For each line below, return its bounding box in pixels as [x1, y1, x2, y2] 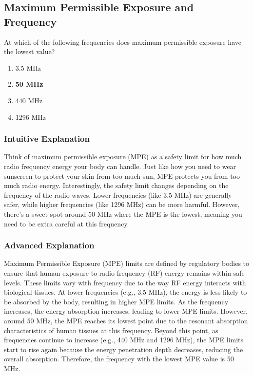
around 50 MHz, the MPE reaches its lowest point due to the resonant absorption [4, 315, 248, 325]
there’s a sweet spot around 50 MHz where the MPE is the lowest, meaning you [4, 208, 242, 219]
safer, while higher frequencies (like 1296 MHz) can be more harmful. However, [4, 199, 240, 209]
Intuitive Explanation [4, 132, 90, 145]
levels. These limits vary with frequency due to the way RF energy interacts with [4, 277, 246, 287]
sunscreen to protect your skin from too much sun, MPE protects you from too [4, 170, 240, 181]
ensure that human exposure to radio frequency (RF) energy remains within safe [4, 267, 245, 278]
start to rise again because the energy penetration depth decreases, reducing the [4, 344, 243, 354]
